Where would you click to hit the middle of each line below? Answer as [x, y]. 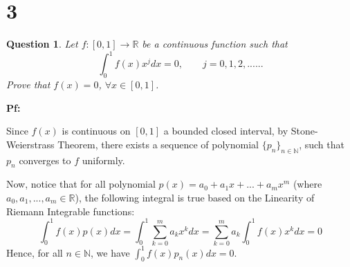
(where [307, 184]
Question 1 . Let [42, 44]
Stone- [304, 131]
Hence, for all [35, 252]
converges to [45, 160]
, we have [110, 252]
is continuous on [96, 131]
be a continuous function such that [215, 44]
